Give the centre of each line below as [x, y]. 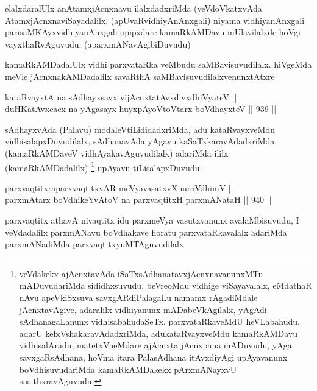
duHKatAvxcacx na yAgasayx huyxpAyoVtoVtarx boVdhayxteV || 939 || [141, 109]
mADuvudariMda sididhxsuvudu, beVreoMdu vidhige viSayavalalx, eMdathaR [166, 285]
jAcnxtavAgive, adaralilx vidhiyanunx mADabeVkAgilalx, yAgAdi [143, 309]
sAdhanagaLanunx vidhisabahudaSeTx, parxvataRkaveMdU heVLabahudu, [159, 321]
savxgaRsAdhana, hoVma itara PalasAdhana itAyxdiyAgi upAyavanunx [153, 357]
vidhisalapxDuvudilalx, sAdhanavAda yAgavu [91, 141]
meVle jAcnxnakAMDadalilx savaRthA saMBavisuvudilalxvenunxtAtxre [140, 76]
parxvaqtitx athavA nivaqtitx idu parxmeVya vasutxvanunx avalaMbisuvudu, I [152, 220]
